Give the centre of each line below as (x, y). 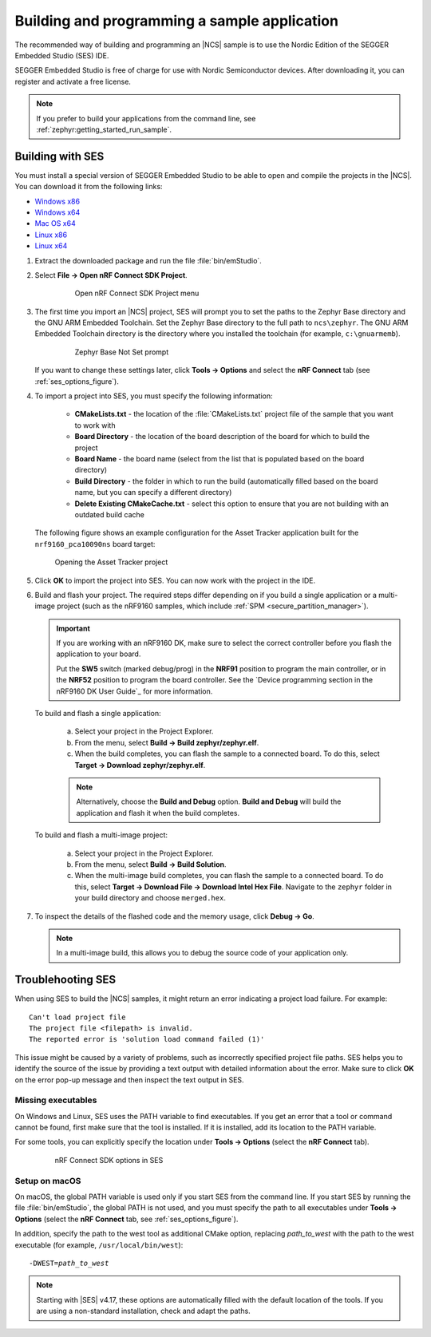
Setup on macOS (48, 1181)
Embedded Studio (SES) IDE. (62, 55)
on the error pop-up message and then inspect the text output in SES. (129, 1080)
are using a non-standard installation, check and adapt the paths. (143, 1311)
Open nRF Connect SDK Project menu (137, 293)
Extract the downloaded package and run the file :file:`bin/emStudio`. (148, 260)
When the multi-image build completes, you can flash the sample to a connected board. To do (229, 876)
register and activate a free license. (73, 81)
